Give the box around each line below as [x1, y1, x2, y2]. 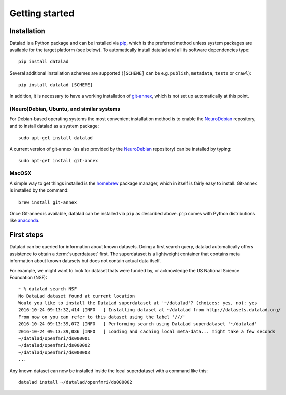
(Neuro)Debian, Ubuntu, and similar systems [9, 105, 121, 112]
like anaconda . [9, 217, 40, 224]
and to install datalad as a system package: [9, 123, 99, 129]
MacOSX [9, 170, 32, 177]
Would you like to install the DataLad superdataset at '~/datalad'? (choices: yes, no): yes [18, 300, 257, 306]
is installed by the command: [9, 187, 69, 193]
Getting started [9, 8, 75, 19]
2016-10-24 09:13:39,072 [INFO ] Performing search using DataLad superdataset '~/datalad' [18, 321, 257, 327]
